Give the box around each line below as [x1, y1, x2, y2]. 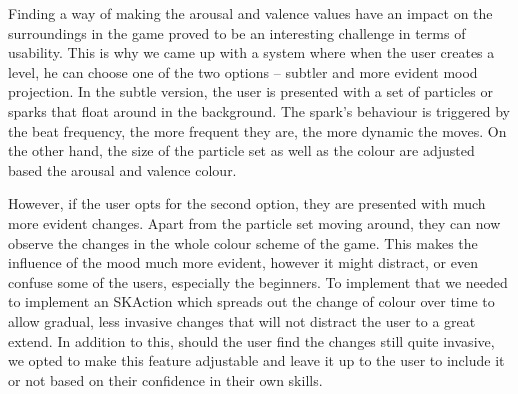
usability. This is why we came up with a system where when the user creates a [8, 42, 495, 63]
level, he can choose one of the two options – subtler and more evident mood [8, 61, 478, 82]
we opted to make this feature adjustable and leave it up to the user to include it [8, 350, 505, 371]
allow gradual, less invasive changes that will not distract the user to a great [8, 310, 476, 331]
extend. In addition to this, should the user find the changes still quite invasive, [8, 330, 495, 351]
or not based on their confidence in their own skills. [8, 369, 323, 390]
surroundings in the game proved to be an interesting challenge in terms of [8, 22, 466, 43]
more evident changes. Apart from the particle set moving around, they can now [8, 212, 501, 233]
